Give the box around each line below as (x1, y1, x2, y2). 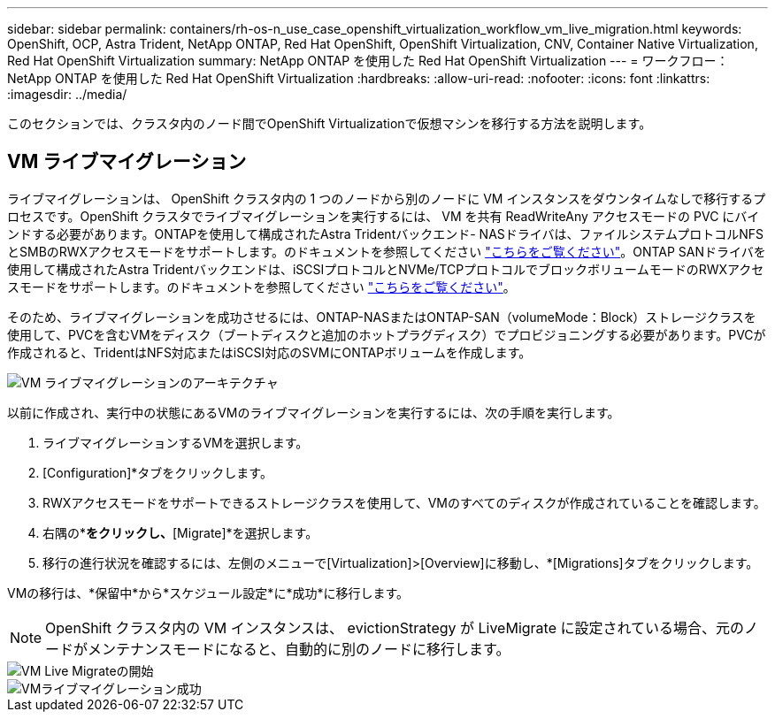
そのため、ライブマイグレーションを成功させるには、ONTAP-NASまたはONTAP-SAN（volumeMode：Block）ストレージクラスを (7, 309, 756, 325)
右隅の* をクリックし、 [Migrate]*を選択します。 (42, 524, 318, 540)
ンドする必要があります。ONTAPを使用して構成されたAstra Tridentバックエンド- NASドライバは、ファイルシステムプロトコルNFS (7, 226, 764, 241)
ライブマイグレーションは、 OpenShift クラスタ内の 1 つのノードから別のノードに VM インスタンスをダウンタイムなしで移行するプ (7, 190, 766, 206)
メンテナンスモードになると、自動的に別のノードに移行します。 (88, 639, 510, 658)
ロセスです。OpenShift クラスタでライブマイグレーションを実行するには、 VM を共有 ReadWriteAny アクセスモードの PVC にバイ (7, 208, 760, 224)
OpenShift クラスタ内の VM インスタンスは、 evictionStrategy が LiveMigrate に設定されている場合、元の (45, 618, 745, 637)
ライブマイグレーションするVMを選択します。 (42, 434, 309, 450)
